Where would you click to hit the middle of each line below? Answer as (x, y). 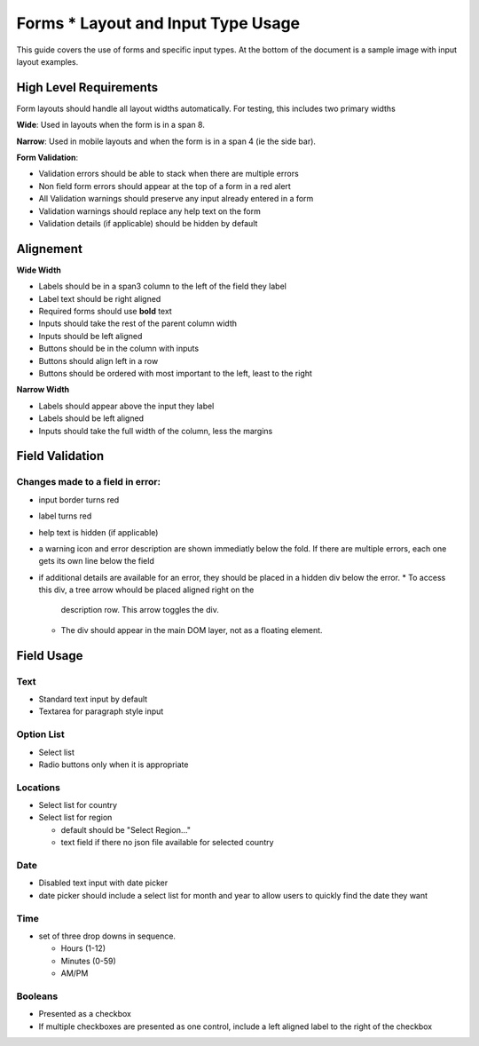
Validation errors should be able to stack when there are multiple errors (169, 174)
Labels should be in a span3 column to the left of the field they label (163, 286)
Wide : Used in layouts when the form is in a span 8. (111, 125)
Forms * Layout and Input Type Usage (158, 23)
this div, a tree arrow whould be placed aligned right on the (146, 590)
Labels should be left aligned (91, 418)
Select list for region (75, 818)
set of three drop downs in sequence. (107, 936)
